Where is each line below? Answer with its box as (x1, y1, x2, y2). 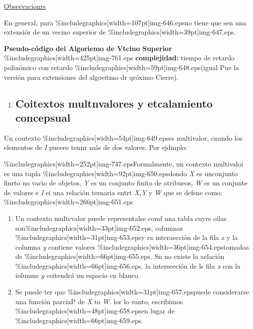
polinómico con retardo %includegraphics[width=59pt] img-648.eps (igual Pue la (4, 62, 239, 72)
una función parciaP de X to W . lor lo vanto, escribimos (15, 296, 183, 306)
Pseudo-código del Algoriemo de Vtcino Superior (4, 43, 172, 53)
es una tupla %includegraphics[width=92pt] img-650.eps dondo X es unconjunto (4, 168, 238, 178)
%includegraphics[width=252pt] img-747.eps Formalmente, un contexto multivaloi (4, 158, 243, 168)
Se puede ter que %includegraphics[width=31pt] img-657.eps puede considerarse (15, 287, 249, 297)
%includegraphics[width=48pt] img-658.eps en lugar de (15, 306, 175, 316)
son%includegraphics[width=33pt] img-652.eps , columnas (15, 222, 183, 233)
